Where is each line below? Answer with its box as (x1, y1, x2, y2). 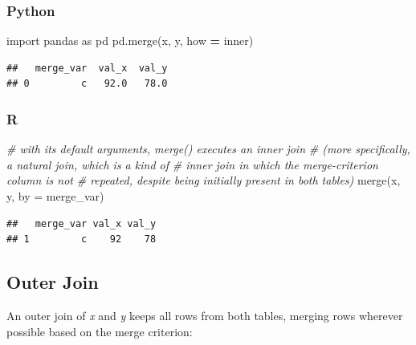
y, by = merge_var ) (6, 188, 104, 204)
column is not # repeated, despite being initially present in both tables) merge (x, (6, 172, 401, 189)
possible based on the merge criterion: (6, 323, 193, 339)
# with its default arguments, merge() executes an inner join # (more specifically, (6, 140, 410, 157)
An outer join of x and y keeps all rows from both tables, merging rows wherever (6, 306, 403, 323)
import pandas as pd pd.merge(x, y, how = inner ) (6, 32, 254, 49)
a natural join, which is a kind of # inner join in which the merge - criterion (6, 156, 378, 172)
